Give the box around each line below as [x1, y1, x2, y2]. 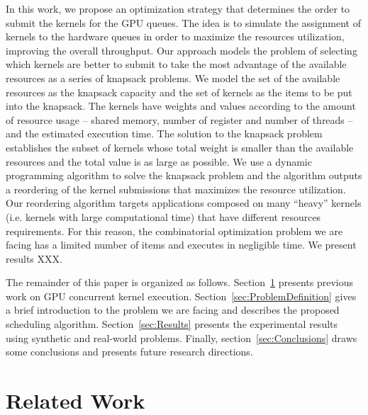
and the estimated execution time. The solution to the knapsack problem [6, 126, 323, 141]
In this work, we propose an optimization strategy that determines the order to [6, 1, 350, 16]
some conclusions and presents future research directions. [6, 344, 253, 359]
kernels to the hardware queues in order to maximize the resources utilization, [6, 29, 345, 44]
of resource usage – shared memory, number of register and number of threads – [6, 112, 353, 127]
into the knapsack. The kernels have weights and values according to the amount [6, 98, 356, 113]
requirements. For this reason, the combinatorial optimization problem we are [6, 223, 343, 238]
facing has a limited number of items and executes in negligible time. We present [6, 237, 357, 252]
